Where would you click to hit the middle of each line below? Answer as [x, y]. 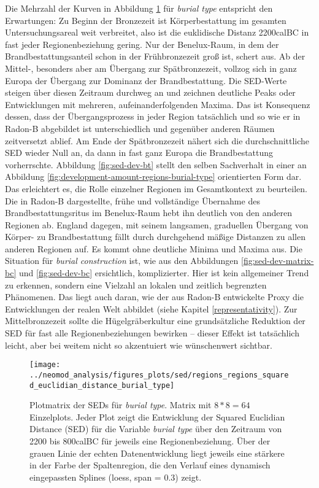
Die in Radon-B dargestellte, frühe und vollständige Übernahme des [133, 200]
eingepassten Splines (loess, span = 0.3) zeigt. [116, 477]
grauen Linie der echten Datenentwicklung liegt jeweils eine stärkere [157, 453]
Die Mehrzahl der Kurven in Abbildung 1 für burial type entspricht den [139, 8]
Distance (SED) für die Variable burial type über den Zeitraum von [156, 429]
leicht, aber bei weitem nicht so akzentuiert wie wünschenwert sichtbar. [139, 345]
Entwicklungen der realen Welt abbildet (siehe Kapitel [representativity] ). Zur [151, 308]
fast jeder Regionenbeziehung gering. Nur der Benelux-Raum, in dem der [142, 44]
